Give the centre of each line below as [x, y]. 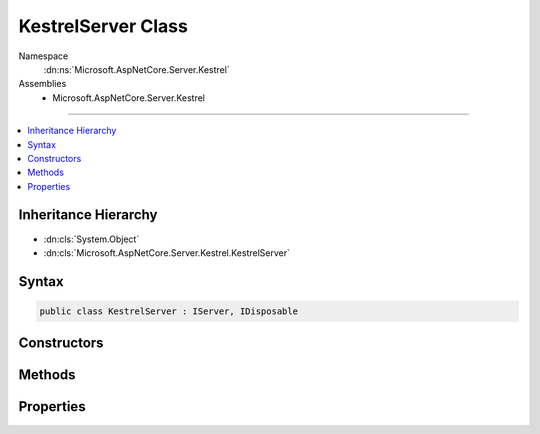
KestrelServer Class [103, 26]
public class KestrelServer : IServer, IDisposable [169, 311]
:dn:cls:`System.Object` [91, 239]
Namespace [43, 56]
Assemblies [42, 84]
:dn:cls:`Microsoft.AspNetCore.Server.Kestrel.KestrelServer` [166, 252]
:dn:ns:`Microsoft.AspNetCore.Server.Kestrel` [136, 69]
